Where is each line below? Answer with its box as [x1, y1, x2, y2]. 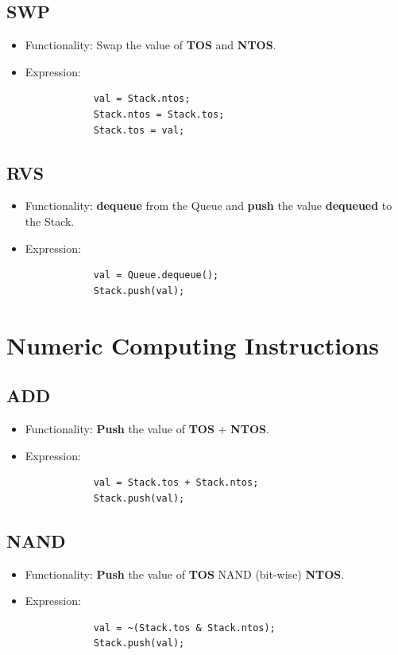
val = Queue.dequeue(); [93, 269, 219, 281]
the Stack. [25, 212, 75, 229]
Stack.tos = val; [93, 124, 185, 136]
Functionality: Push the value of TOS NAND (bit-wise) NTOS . [25, 565, 345, 582]
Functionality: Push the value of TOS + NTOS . [25, 420, 269, 436]
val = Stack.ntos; [93, 93, 191, 105]
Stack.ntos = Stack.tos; [93, 108, 225, 120]
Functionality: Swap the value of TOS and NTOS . [25, 37, 276, 53]
